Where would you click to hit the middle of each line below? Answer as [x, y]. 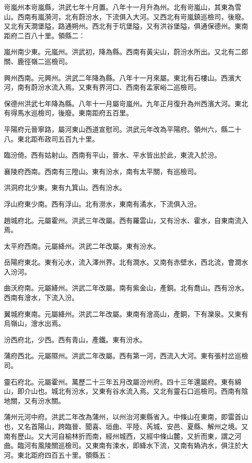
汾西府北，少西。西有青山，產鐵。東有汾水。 [75, 339]
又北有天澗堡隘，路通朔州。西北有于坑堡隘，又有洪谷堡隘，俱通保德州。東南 [126, 26]
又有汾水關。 [44, 400]
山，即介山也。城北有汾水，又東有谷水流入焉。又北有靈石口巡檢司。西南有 [123, 391]
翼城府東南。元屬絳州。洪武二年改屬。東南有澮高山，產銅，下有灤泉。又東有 [126, 313]
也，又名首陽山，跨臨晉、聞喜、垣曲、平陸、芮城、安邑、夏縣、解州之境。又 [126, 426]
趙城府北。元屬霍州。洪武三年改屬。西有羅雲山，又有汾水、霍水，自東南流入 [126, 220]
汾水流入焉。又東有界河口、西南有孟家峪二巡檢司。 [119, 87]
